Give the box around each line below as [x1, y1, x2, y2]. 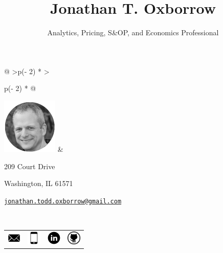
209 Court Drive [4, 160, 55, 171]
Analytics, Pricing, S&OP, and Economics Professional [47, 27, 219, 38]
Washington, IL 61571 [4, 178, 73, 189]
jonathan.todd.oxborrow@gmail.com [4, 197, 122, 205]
